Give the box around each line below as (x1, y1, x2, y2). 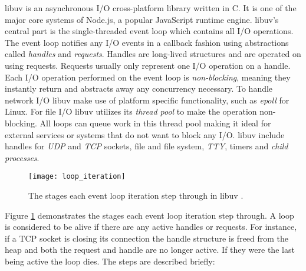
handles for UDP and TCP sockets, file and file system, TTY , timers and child (5, 140, 288, 152)
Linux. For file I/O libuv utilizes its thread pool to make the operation (5, 105, 257, 118)
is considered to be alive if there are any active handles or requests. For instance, (5, 220, 297, 233)
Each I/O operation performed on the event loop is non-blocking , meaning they (5, 71, 291, 83)
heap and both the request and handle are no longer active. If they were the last (5, 243, 295, 256)
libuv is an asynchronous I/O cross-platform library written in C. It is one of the (5, 2, 297, 14)
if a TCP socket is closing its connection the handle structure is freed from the (5, 232, 289, 244)
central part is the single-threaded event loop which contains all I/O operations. (5, 25, 294, 37)
